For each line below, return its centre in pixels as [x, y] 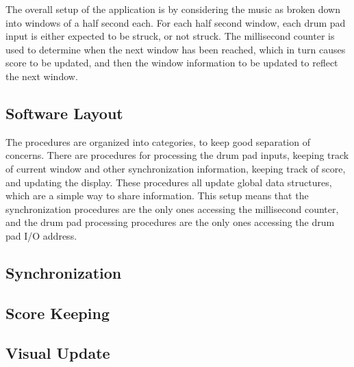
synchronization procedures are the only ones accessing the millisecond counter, [172, 208]
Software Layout [64, 113]
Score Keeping [58, 313]
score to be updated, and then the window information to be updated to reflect [172, 63]
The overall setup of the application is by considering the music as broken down [173, 9]
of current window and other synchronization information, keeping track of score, [176, 168]
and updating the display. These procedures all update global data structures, [169, 182]
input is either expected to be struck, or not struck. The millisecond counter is [170, 36]
